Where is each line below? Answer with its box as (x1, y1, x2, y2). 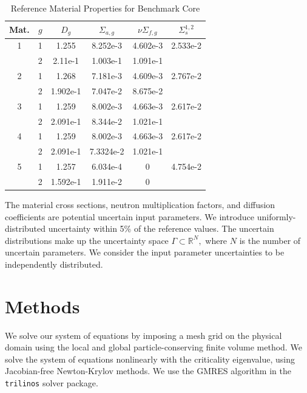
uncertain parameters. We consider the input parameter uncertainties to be (5, 246, 285, 259)
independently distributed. (5, 257, 103, 270)
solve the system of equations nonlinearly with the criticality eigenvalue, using (5, 352, 295, 365)
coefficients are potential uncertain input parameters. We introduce (5, 210, 255, 223)
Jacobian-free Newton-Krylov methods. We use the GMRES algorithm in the (5, 364, 291, 377)
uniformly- (257, 210, 296, 223)
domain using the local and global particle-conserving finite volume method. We (5, 341, 302, 353)
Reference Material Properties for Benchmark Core (10, 2, 200, 14)
